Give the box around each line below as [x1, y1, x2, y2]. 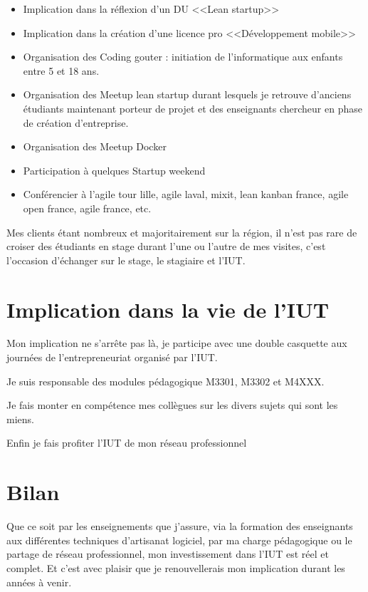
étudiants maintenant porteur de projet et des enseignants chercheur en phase [23, 100, 362, 115]
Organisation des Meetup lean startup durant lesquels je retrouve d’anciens [23, 87, 352, 102]
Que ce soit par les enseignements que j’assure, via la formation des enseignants [6, 519, 353, 534]
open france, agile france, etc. [23, 200, 152, 215]
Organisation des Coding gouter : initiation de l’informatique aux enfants [23, 49, 343, 64]
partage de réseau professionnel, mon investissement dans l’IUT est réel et [6, 546, 329, 561]
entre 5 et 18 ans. [23, 63, 100, 78]
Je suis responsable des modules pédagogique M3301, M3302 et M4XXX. [6, 373, 325, 388]
